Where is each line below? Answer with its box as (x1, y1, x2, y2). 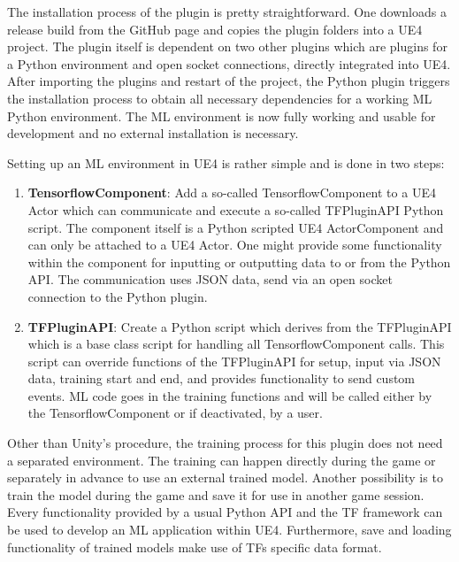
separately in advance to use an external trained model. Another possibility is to (7, 468, 443, 487)
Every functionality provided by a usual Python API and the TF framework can (7, 503, 443, 521)
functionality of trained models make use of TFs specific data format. (7, 537, 382, 556)
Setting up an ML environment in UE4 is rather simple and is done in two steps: (7, 153, 445, 172)
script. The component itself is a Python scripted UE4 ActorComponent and (27, 218, 444, 236)
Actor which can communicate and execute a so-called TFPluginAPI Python (27, 200, 444, 219)
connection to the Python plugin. (27, 287, 208, 305)
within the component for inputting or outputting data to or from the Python (27, 252, 451, 271)
